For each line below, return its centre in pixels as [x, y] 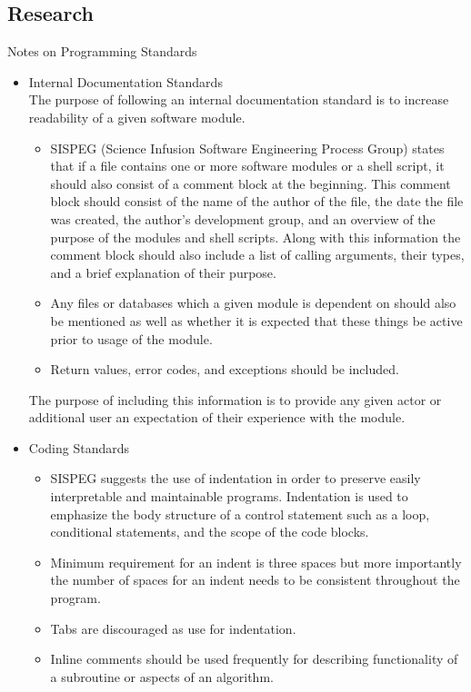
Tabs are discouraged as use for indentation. [173, 628]
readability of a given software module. [137, 117]
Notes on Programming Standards [102, 51]
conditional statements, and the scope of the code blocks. [210, 532]
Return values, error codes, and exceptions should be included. [225, 369]
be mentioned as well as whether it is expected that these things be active [256, 320]
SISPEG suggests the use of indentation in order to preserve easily [235, 478]
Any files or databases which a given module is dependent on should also [253, 303]
